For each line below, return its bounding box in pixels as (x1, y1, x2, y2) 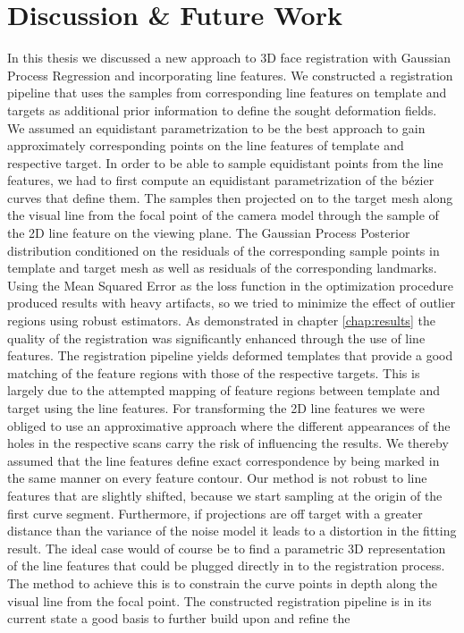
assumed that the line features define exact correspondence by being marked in (7, 451, 440, 469)
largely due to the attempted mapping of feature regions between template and (7, 381, 440, 400)
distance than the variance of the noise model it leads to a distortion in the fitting (7, 521, 457, 540)
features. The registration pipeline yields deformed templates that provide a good (7, 346, 453, 365)
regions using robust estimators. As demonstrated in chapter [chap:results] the (7, 311, 435, 330)
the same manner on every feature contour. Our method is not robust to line (7, 468, 427, 487)
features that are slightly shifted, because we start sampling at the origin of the (7, 485, 443, 504)
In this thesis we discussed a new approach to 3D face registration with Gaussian (7, 48, 451, 67)
